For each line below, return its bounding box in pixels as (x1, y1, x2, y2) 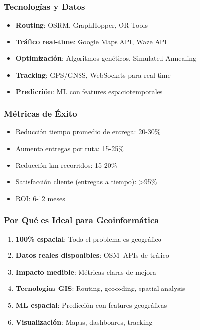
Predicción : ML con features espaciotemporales (15, 86, 163, 96)
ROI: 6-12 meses (15, 193, 65, 203)
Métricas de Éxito (4, 107, 77, 120)
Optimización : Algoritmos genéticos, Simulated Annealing (15, 53, 197, 63)
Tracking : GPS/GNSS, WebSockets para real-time (15, 70, 171, 80)
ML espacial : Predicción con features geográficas (15, 299, 167, 310)
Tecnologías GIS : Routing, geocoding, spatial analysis (15, 283, 185, 293)
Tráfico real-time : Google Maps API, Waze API (15, 36, 167, 46)
